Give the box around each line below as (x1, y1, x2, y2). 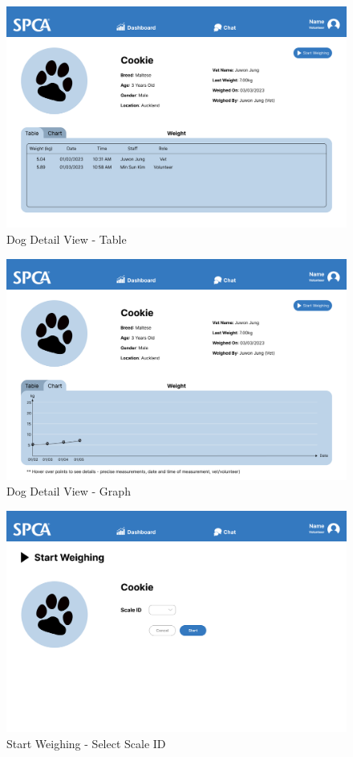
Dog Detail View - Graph (6, 483, 131, 500)
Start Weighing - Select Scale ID (6, 735, 166, 751)
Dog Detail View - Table (6, 230, 127, 247)
